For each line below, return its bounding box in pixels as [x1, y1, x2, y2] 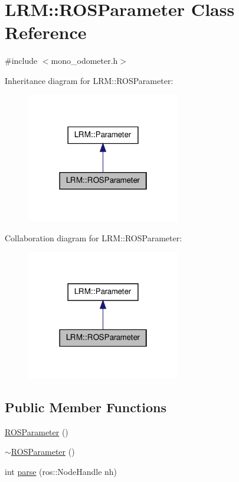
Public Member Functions [5, 397, 166, 416]
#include [5, 54, 38, 67]
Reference [5, 20, 87, 44]
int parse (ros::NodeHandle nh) [5, 465, 117, 477]
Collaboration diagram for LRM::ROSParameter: [5, 231, 182, 244]
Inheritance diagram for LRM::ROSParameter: [5, 74, 173, 86]
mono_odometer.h [51, 54, 118, 67]
